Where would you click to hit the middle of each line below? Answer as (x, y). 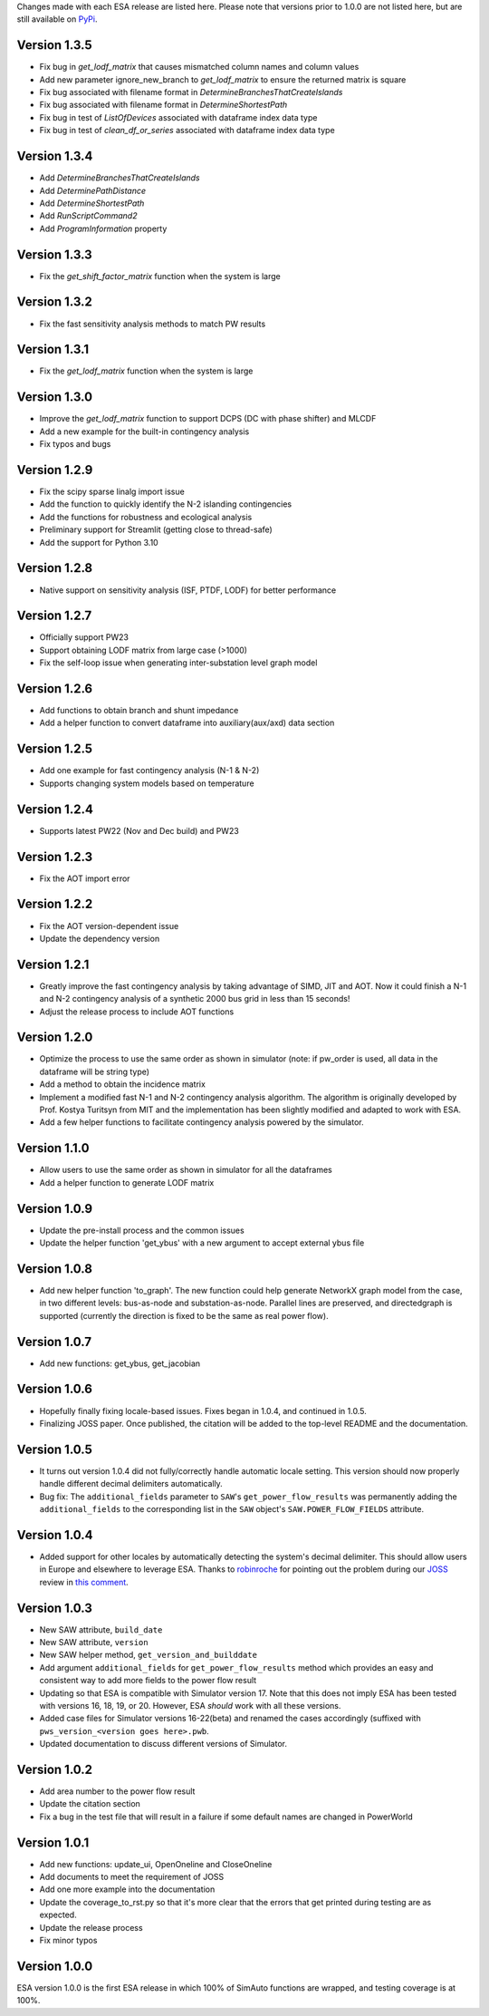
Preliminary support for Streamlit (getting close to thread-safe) (156, 529)
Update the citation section (90, 1804)
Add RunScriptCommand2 (88, 216)
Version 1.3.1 (53, 349)
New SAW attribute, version (94, 1642)
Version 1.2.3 (55, 857)
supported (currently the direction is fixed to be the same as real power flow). (184, 1315)
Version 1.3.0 (55, 397)
